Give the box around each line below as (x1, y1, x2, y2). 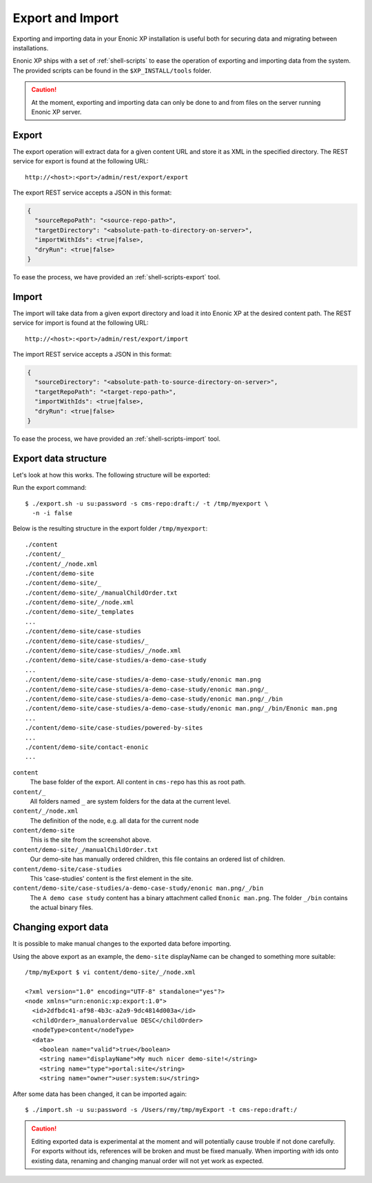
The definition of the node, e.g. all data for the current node (30, 816, 199, 824)
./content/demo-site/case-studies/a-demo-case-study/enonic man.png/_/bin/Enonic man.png (25, 704, 338, 713)
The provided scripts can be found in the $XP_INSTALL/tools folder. (12, 66, 211, 74)
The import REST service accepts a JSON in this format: (12, 350, 172, 358)
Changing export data (12, 922, 109, 933)
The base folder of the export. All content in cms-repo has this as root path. (30, 778, 246, 786)
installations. (12, 43, 49, 52)
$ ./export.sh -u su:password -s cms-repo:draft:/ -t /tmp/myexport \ (25, 499, 269, 507)
